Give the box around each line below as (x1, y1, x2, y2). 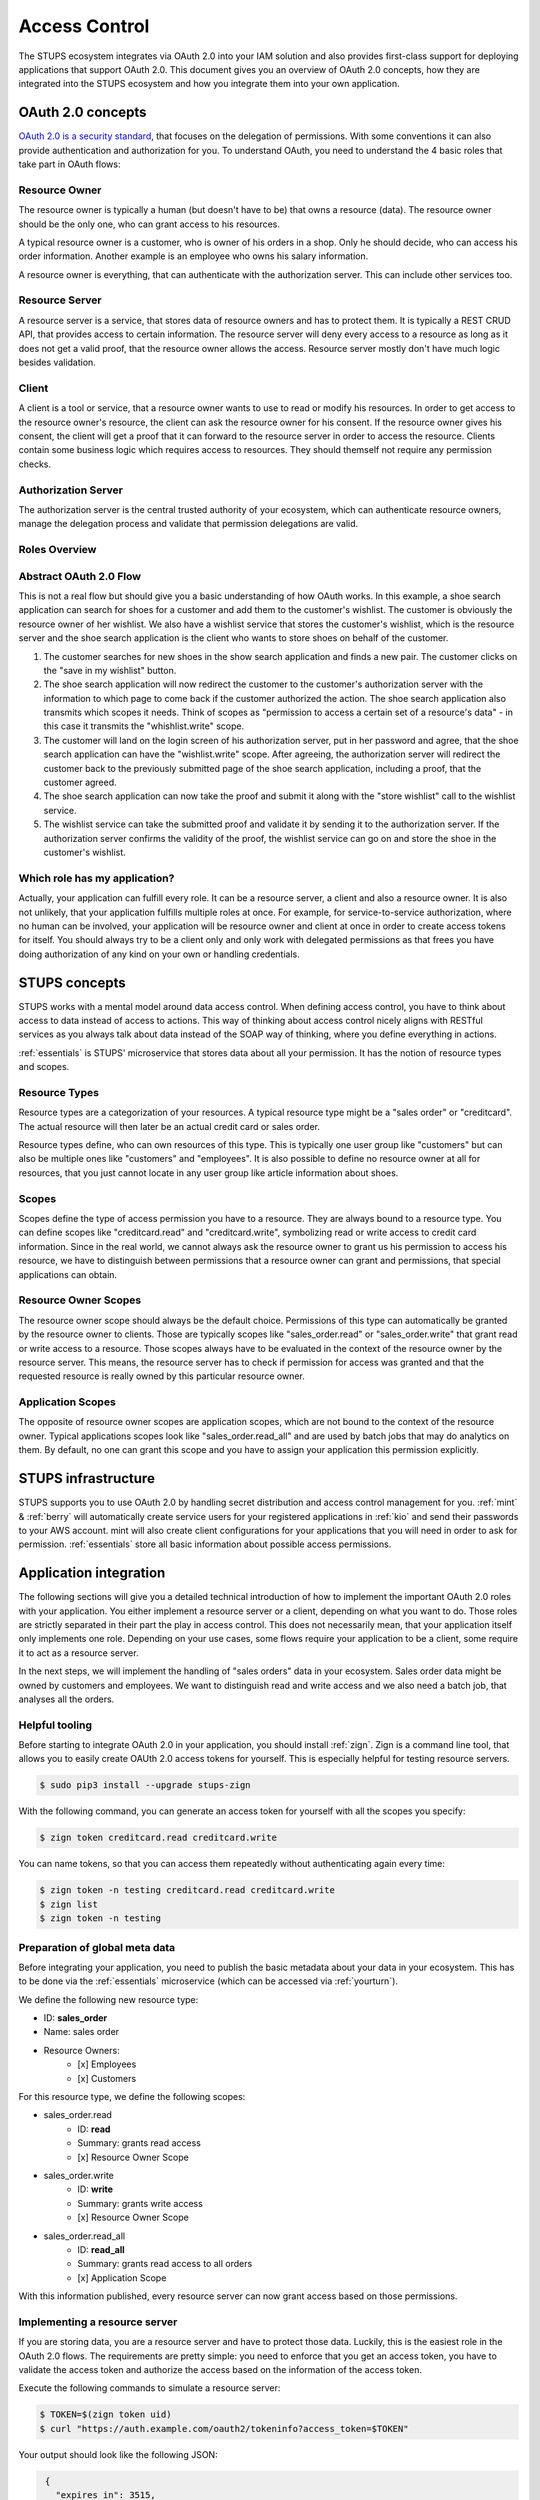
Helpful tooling (18, 1718, 92, 1732)
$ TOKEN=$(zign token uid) (39, 2409, 172, 2420)
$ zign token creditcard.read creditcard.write (39, 1832, 277, 1844)
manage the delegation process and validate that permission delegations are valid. (18, 518, 359, 530)
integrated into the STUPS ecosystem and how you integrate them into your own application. (18, 78, 400, 90)
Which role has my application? (18, 871, 175, 885)
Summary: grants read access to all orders (77, 2258, 253, 2270)
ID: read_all (77, 2243, 125, 2255)
